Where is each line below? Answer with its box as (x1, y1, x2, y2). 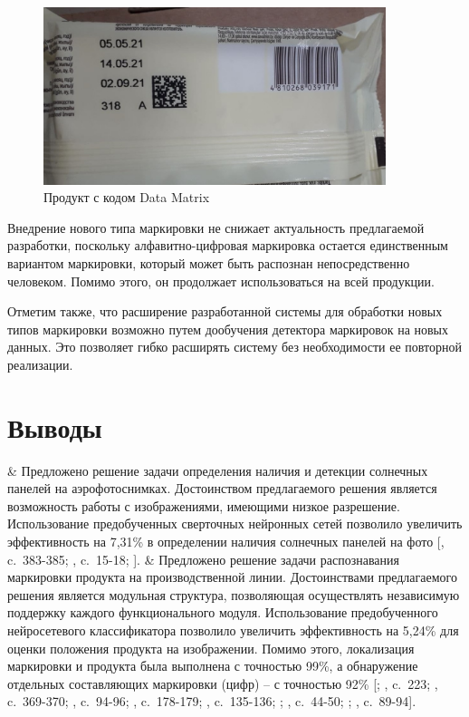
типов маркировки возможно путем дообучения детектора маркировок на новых (7, 319, 449, 338)
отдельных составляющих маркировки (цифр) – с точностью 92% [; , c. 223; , (7, 673, 438, 693)
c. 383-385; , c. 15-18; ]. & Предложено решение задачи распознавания (7, 549, 399, 568)
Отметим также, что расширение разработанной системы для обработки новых (7, 302, 443, 321)
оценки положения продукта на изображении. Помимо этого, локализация (7, 638, 415, 657)
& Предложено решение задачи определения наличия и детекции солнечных (7, 460, 428, 480)
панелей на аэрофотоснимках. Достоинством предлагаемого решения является (7, 479, 437, 498)
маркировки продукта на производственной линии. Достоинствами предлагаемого (7, 567, 457, 586)
